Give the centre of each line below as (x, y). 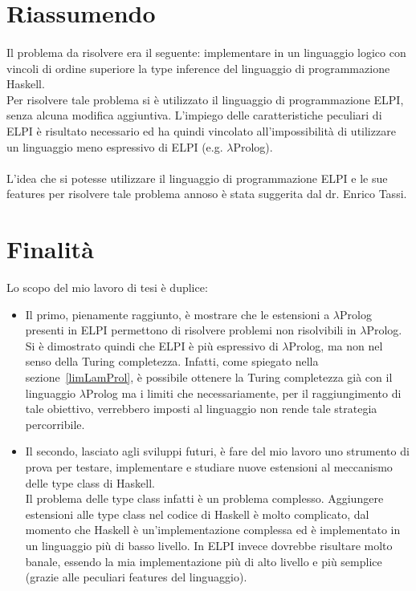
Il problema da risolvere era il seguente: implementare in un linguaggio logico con (206, 52)
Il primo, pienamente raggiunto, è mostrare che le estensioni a (177, 314)
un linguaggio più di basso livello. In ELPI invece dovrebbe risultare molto (209, 545)
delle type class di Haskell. (90, 482)
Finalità (50, 249)
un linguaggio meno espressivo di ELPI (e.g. (115, 146)
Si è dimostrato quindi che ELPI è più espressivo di (152, 345)
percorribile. (55, 424)
